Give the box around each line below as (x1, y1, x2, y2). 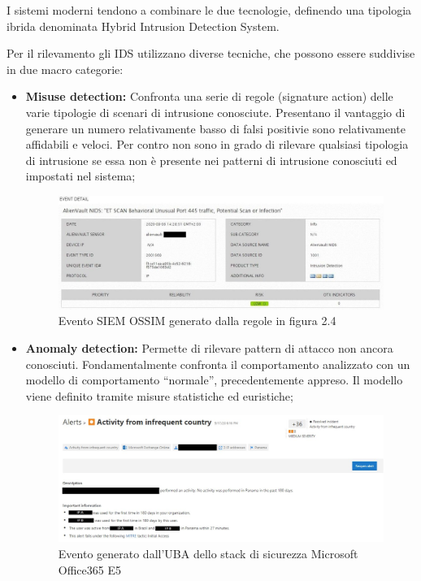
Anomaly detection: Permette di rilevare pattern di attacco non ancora (25, 340, 393, 357)
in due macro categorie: (7, 60, 124, 77)
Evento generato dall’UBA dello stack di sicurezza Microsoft (58, 544, 358, 561)
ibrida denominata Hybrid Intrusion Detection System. (7, 17, 280, 34)
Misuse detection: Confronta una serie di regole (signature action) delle (25, 88, 393, 105)
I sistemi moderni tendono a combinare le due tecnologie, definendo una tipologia (7, 2, 412, 18)
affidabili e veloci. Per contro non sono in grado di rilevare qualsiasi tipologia (25, 136, 409, 153)
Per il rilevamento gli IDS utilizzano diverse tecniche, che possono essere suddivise (7, 45, 415, 62)
